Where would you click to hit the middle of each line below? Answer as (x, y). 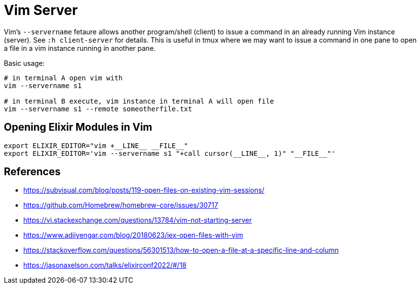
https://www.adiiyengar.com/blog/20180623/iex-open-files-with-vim (133, 235)
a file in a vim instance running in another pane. (80, 48)
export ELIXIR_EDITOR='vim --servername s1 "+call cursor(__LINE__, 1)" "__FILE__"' (170, 153)
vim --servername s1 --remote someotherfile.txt (98, 109)
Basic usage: (25, 63)
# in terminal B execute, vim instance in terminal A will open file (139, 101)
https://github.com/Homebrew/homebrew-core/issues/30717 (121, 205)
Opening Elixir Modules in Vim (78, 127)
